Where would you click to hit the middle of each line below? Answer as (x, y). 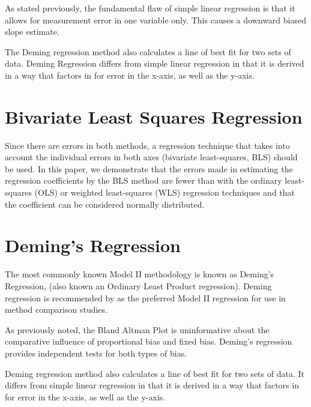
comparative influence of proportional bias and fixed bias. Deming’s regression (149, 341)
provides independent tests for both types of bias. (96, 353)
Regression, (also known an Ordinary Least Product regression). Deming (138, 285)
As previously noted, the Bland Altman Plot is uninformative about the (137, 329)
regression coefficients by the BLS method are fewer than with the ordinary (143, 180)
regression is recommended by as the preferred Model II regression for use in (145, 297)
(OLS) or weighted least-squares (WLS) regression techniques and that (165, 192)
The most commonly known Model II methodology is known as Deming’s (140, 274)
